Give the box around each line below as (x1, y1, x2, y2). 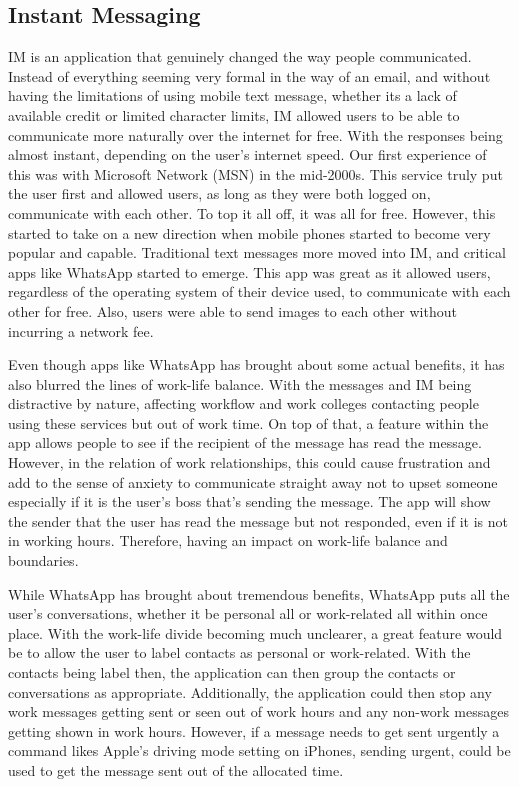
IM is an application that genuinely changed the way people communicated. (8, 46, 472, 67)
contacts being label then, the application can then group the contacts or (8, 662, 456, 683)
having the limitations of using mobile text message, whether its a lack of (8, 85, 457, 106)
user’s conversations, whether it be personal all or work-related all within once (8, 603, 488, 624)
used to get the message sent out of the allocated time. (8, 759, 344, 780)
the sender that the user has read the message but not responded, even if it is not (8, 510, 508, 531)
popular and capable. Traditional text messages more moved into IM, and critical (8, 242, 506, 263)
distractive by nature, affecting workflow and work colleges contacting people (8, 393, 479, 414)
